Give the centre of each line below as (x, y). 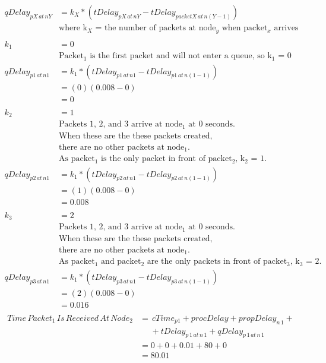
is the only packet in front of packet (167, 159)
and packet (121, 262)
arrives (286, 28)
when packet (245, 28)
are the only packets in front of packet (217, 262)
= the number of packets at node (156, 28)
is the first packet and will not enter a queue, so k (181, 56)
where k (73, 28)
